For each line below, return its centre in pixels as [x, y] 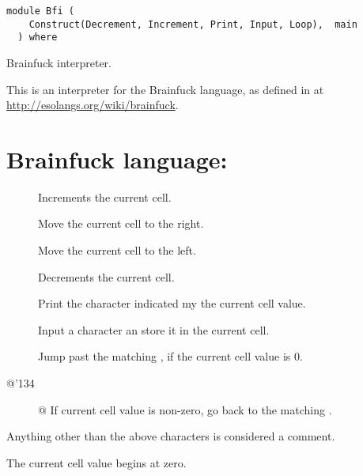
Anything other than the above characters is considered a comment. [171, 436]
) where [38, 38]
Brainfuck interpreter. [59, 62]
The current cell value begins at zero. [96, 462]
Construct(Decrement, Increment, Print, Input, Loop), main [193, 24]
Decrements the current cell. [106, 276]
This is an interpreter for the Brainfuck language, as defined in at [165, 89]
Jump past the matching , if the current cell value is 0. [170, 356]
